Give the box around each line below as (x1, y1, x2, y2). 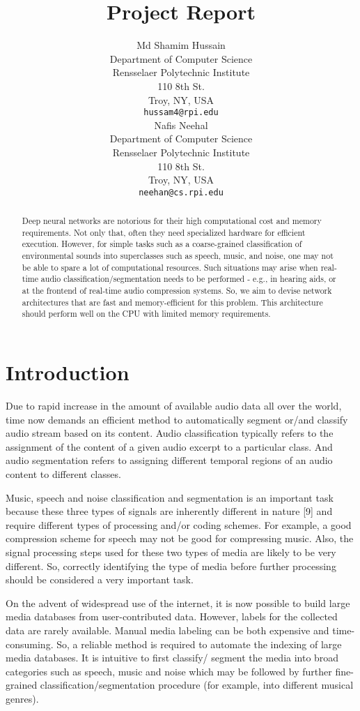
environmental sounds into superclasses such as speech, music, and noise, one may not (22, 250, 334, 262)
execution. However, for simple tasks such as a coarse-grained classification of (22, 238, 302, 250)
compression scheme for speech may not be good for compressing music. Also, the (6, 531, 354, 546)
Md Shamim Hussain (136, 38, 226, 52)
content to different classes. (6, 466, 121, 481)
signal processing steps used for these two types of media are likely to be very (6, 544, 336, 559)
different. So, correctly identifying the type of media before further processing (6, 558, 336, 573)
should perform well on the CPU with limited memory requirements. (22, 308, 271, 320)
